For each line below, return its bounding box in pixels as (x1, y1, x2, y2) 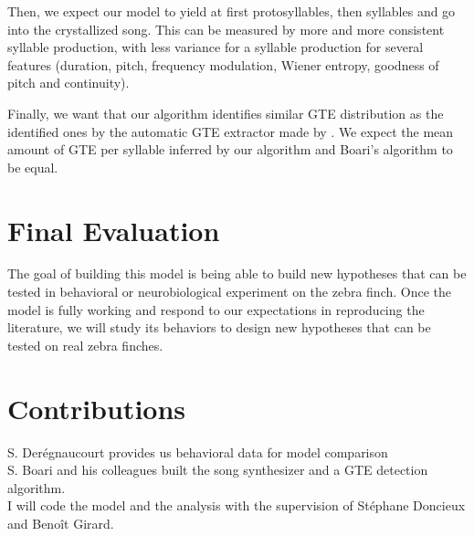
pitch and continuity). (7, 73, 130, 92)
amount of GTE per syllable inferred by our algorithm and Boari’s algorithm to (7, 140, 453, 159)
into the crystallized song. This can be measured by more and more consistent (7, 19, 445, 38)
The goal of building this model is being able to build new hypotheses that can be (7, 264, 467, 283)
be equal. (7, 157, 58, 176)
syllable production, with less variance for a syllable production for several (7, 37, 424, 57)
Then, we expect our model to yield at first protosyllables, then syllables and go (7, 2, 456, 20)
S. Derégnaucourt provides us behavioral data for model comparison (7, 442, 388, 461)
